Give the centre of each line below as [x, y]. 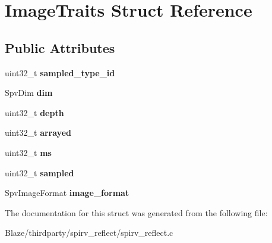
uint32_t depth [34, 112]
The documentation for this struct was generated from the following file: [136, 212]
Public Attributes [60, 47]
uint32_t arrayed [38, 133]
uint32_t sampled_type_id [60, 72]
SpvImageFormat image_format [67, 193]
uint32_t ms [28, 152]
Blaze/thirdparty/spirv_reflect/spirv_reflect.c [89, 233]
